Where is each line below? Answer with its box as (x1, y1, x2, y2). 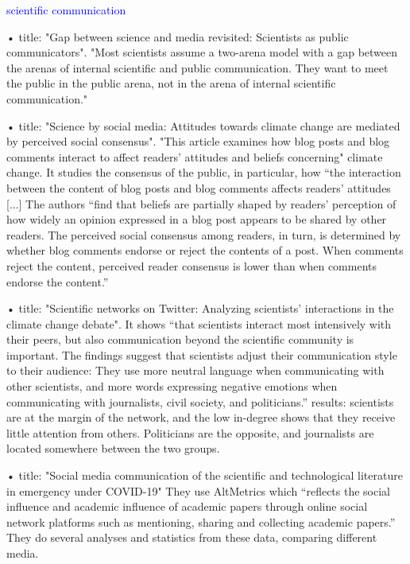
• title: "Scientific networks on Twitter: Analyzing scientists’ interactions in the (6, 300, 394, 317)
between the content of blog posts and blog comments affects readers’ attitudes (6, 179, 391, 196)
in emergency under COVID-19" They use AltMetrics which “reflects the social (6, 482, 390, 499)
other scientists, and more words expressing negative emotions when (6, 378, 338, 395)
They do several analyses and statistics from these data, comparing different (6, 529, 377, 546)
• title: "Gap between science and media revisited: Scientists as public (6, 28, 349, 45)
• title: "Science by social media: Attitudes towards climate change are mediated (6, 117, 400, 134)
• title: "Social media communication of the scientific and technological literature (6, 467, 403, 484)
